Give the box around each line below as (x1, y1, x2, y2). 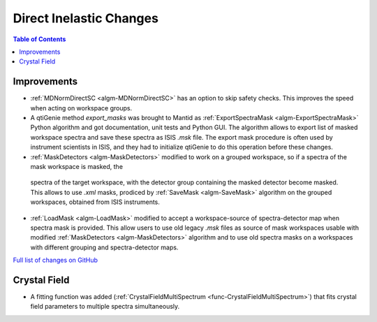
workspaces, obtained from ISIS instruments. (30, 198, 161, 206)
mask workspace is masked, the (30, 162, 124, 170)
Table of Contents (13, 35, 66, 43)
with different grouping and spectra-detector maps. (30, 243, 179, 251)
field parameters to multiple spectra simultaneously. (30, 302, 180, 311)
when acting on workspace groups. (30, 103, 133, 112)
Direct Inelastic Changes (13, 10, 158, 26)
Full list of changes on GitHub (13, 256, 98, 265)
